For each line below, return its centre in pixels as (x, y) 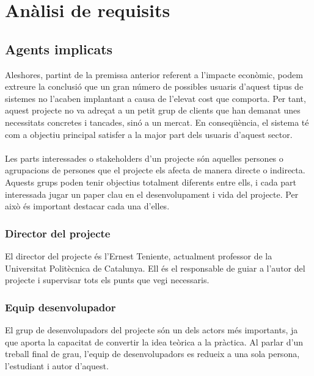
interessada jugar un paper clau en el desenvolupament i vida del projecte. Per (152, 194)
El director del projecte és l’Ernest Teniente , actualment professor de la (139, 255)
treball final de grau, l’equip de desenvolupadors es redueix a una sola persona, (152, 354)
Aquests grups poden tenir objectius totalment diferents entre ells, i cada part (151, 182)
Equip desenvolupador (60, 307)
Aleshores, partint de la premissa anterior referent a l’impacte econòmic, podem (154, 74)
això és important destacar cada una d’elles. (87, 206)
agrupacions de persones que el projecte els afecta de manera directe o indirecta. (155, 170)
